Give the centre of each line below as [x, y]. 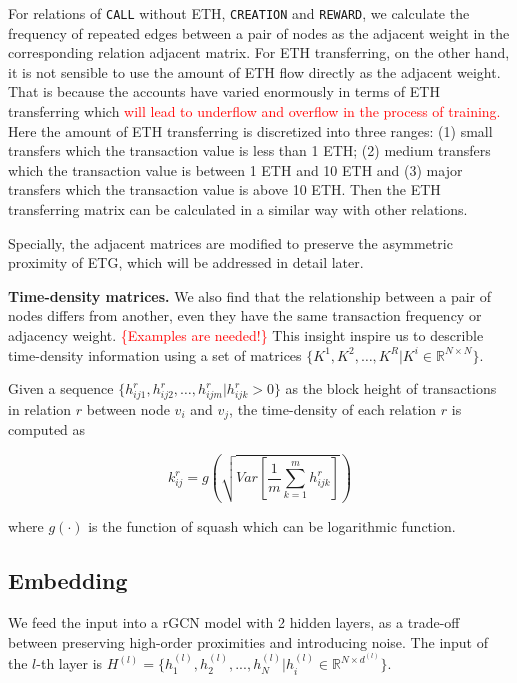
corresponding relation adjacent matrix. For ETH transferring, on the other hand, [259, 52]
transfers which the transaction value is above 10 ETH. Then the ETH [224, 189]
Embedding [68, 580]
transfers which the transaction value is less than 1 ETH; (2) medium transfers [249, 150]
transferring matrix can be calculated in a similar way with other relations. [238, 209]
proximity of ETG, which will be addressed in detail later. [186, 262]
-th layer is [69, 663]
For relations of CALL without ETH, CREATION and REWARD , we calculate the [239, 13]
